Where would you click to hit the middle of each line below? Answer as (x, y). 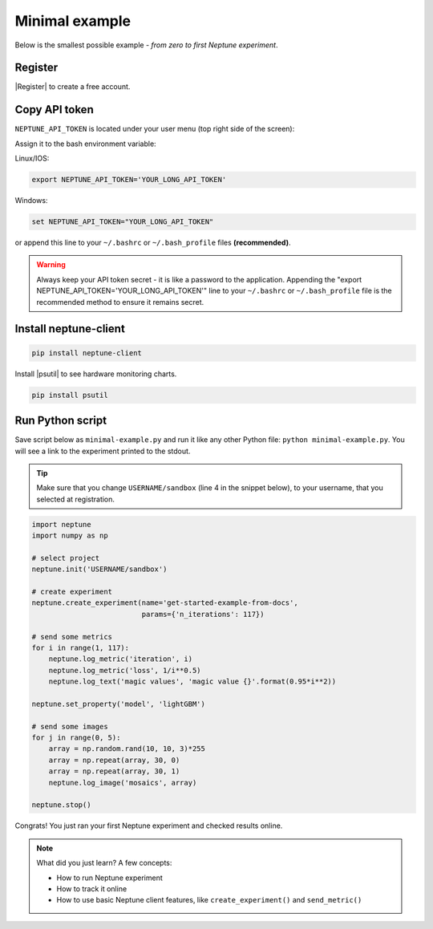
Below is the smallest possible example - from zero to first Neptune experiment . (146, 45)
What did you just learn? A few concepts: (104, 863)
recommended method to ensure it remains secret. (120, 302)
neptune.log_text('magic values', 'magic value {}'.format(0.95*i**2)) (192, 682)
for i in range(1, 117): (81, 647)
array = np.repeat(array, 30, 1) (114, 771)
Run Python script (61, 421)
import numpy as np (70, 536)
